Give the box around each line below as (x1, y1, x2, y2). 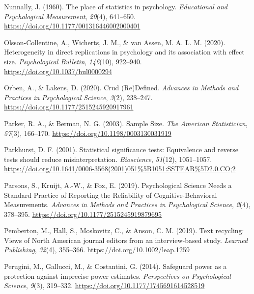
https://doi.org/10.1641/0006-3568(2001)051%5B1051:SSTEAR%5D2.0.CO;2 (4, 163, 236, 174)
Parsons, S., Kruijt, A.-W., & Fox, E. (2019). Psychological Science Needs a (4, 180, 232, 190)
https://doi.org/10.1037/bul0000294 (4, 66, 112, 76)
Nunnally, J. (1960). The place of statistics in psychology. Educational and (4, 1, 227, 11)
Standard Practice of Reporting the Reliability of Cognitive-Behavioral (4, 189, 217, 200)
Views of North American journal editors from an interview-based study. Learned (4, 235, 248, 245)
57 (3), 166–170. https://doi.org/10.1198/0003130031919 (4, 128, 171, 138)
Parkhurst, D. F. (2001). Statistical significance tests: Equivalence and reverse (4, 144, 239, 155)
